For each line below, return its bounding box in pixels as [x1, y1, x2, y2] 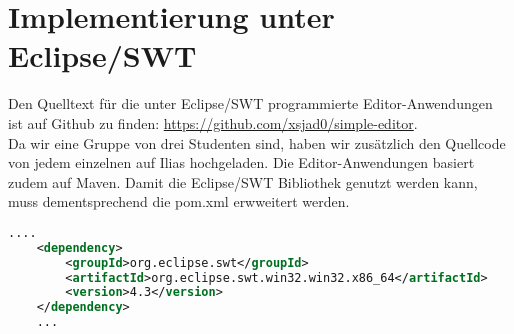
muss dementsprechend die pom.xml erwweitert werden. [8, 191, 350, 212]
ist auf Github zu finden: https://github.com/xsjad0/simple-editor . [8, 112, 418, 133]
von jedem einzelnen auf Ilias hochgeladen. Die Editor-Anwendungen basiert [8, 152, 475, 173]
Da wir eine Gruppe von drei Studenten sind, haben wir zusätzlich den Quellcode [8, 132, 506, 153]
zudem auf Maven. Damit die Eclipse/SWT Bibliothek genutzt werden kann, [8, 171, 478, 192]
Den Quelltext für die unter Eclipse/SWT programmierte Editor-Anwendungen [8, 93, 493, 114]
